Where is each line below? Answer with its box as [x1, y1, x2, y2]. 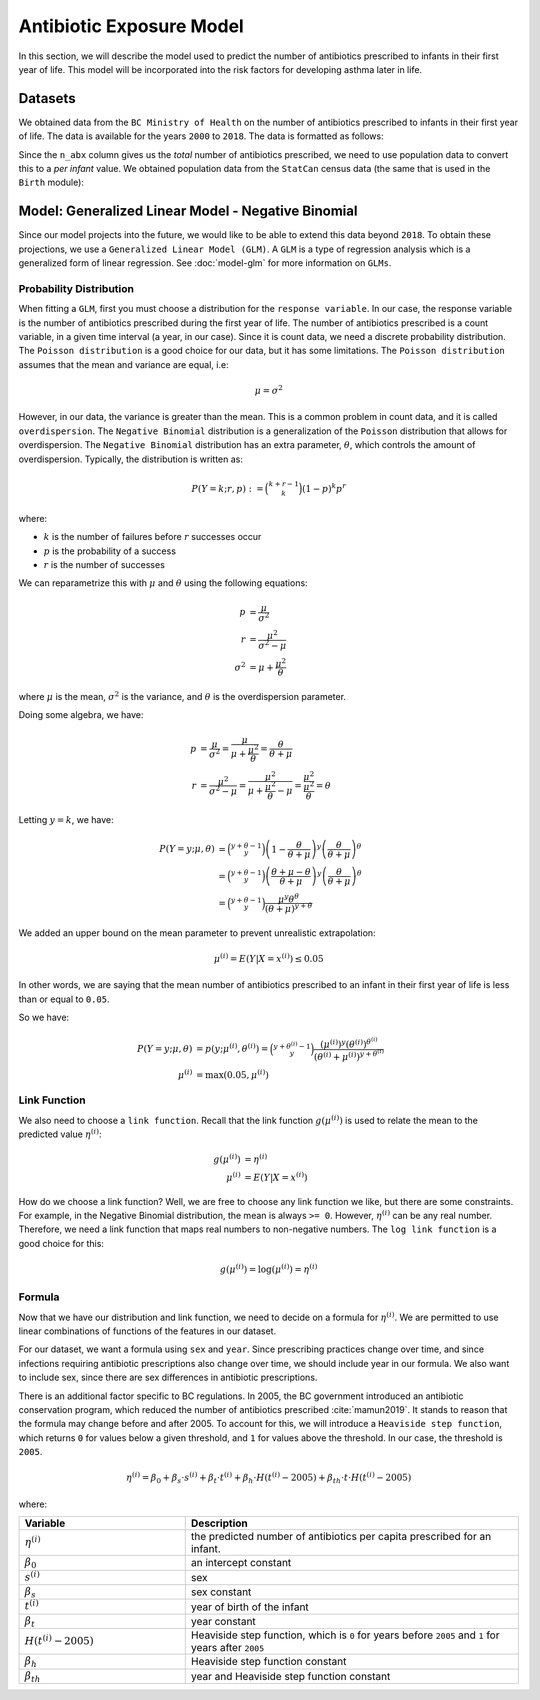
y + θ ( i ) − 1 [273, 1040, 311, 1051]
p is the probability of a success [43, 545, 177, 557]
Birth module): [18, 176, 85, 189]
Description [190, 1516, 249, 1530]
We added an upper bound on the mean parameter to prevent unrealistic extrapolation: [18, 926, 376, 939]
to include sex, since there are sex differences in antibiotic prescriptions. [18, 1371, 318, 1384]
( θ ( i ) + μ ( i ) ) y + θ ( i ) [313, 1048, 385, 1063]
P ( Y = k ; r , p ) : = [191, 483, 264, 494]
